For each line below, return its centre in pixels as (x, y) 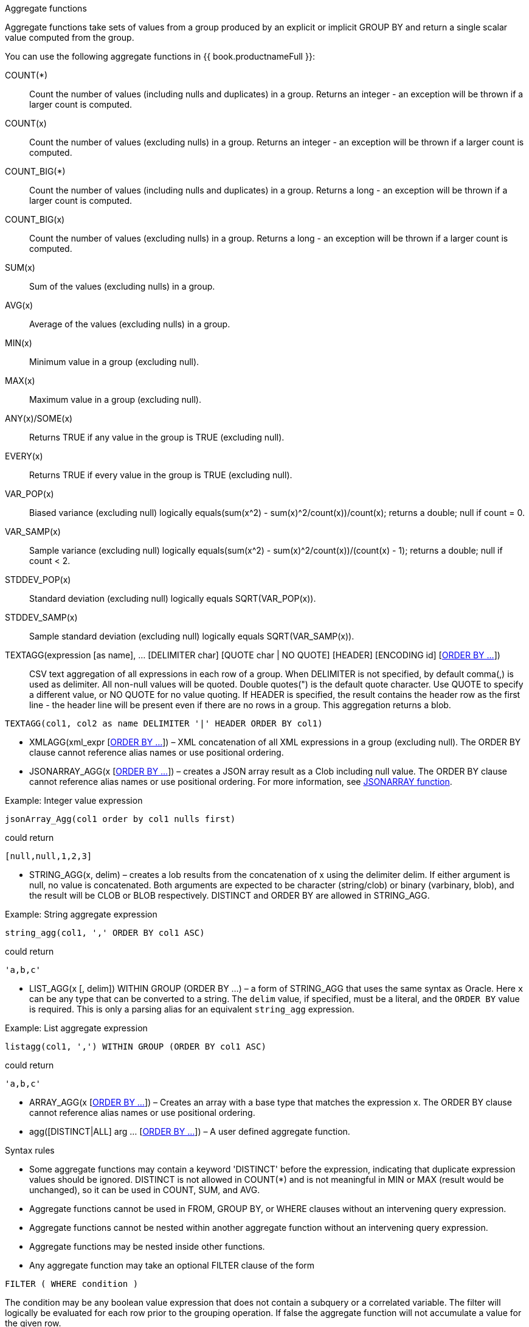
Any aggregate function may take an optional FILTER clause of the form (172, 1265)
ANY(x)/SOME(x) (39, 418)
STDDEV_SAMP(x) (41, 617)
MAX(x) (20, 381)
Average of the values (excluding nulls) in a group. (130, 324)
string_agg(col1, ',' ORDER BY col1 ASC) (105, 933)
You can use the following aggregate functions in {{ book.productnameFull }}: (160, 56)
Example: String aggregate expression (81, 914)
